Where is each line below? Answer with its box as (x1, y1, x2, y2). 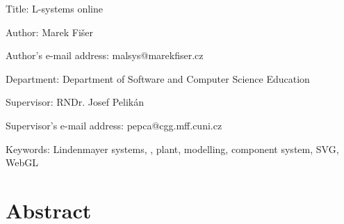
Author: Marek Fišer (6, 24, 94, 39)
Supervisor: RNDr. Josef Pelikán (6, 95, 145, 109)
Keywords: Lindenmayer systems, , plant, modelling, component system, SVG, (6, 141, 339, 156)
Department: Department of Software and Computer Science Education (6, 71, 310, 86)
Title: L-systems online (6, 1, 104, 15)
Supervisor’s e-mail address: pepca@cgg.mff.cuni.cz (6, 118, 222, 132)
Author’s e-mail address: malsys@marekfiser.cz (6, 48, 204, 63)
